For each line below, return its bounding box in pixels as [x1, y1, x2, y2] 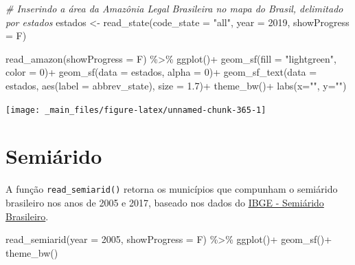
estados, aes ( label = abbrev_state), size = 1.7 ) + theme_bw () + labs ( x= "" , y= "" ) [5, 78, 347, 92]
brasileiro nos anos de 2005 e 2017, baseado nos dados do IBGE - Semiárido [5, 195, 324, 209]
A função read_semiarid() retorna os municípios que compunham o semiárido [5, 182, 338, 196]
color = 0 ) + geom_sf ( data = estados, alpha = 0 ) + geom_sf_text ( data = [5, 65, 317, 79]
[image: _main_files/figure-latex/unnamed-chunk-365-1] [5, 105, 266, 115]
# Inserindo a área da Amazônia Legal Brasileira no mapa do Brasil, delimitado [5, 1, 343, 15]
